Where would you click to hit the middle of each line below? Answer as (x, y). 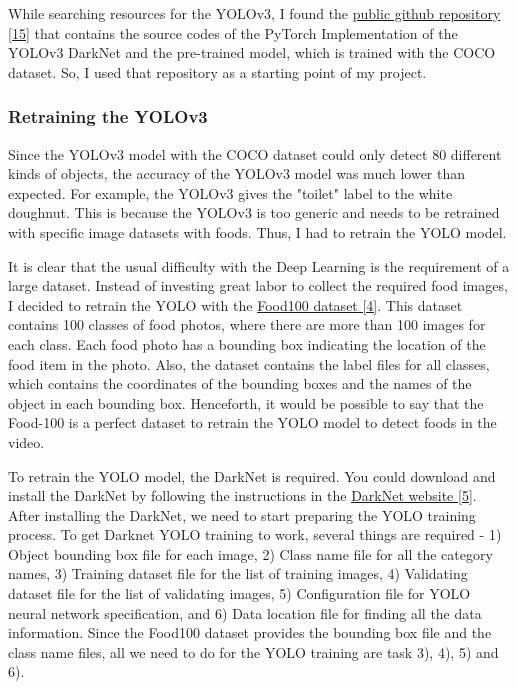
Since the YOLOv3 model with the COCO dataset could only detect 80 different (255, 153)
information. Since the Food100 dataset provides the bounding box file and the (250, 632)
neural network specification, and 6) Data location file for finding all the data (245, 612)
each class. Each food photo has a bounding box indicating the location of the (247, 343)
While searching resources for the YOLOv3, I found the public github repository (254, 13)
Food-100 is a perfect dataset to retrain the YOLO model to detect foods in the (252, 422)
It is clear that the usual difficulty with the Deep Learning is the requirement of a (259, 265)
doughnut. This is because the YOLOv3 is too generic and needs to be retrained (254, 212)
